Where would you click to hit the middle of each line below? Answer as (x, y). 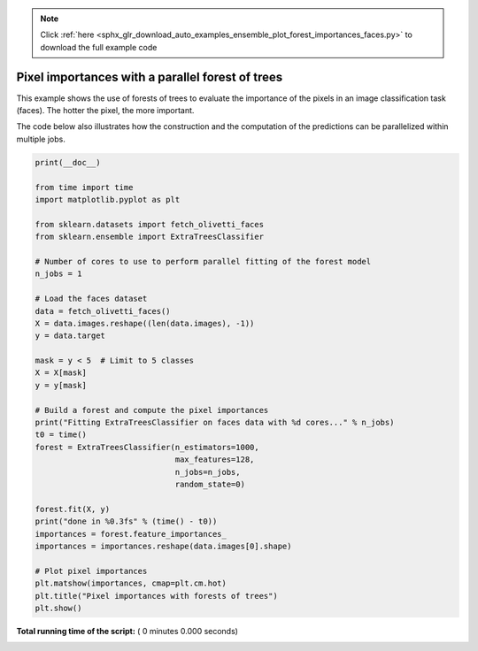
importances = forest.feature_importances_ (131, 534)
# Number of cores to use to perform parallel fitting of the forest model (203, 261)
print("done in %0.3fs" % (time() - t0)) (126, 521)
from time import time (84, 187)
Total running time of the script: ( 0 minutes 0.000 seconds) (127, 631)
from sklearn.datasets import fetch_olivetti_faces (150, 224)
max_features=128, (215, 460)
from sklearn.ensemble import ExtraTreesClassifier (150, 237)
